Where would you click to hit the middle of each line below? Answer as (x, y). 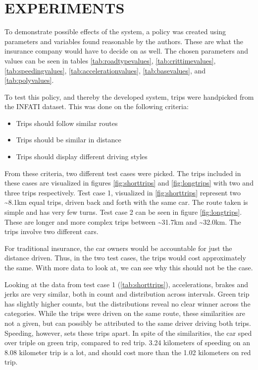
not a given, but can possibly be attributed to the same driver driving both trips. (128, 323)
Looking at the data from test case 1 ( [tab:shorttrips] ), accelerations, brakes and (127, 284)
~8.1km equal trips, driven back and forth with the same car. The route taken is (126, 202)
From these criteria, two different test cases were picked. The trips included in (123, 173)
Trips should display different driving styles (82, 156)
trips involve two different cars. (52, 231)
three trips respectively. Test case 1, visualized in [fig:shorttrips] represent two (123, 192)
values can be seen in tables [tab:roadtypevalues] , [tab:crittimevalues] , (110, 60)
